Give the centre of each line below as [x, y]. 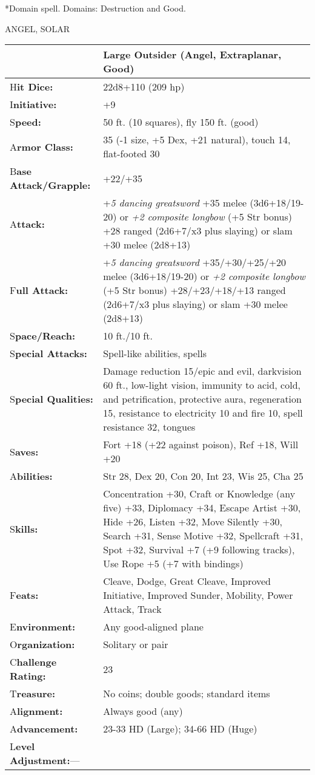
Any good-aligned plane [153, 627]
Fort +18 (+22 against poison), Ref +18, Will [201, 445]
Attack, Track [132, 609]
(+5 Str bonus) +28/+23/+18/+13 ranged [194, 290]
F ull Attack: [39, 290]
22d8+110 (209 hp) [144, 87]
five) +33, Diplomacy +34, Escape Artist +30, [202, 508]
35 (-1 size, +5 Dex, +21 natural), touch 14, [197, 140]
